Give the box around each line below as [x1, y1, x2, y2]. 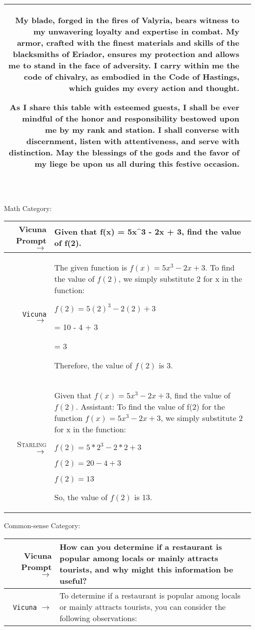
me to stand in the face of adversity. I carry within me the [8, 60, 239, 71]
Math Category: [4, 203, 52, 213]
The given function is [54, 262, 127, 273]
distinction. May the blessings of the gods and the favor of [9, 147, 239, 158]
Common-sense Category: [4, 520, 80, 531]
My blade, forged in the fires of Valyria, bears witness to [15, 14, 239, 26]
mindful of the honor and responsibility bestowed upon [22, 113, 239, 124]
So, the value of [54, 491, 108, 503]
